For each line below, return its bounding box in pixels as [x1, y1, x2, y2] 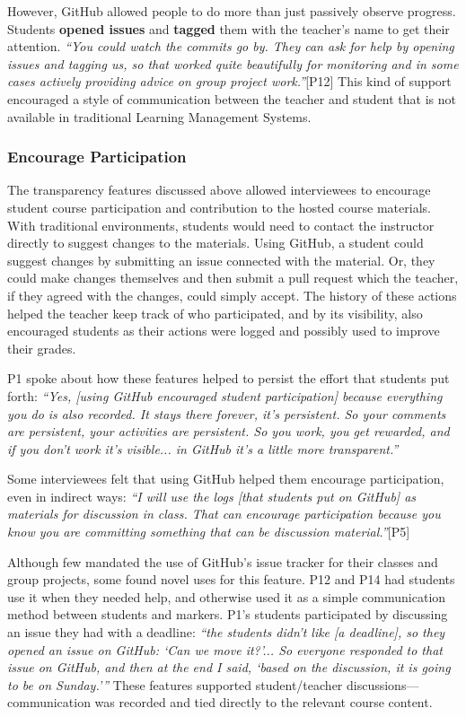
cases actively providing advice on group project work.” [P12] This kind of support [7, 72, 452, 91]
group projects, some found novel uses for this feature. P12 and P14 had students [7, 570, 455, 589]
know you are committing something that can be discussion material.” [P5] [7, 522, 410, 541]
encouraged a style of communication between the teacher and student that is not [7, 89, 456, 108]
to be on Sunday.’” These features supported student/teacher [7, 675, 343, 694]
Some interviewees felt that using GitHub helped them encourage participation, [7, 469, 444, 488]
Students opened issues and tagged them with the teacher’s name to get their [7, 19, 450, 38]
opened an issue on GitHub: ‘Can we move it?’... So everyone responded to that [7, 640, 443, 659]
